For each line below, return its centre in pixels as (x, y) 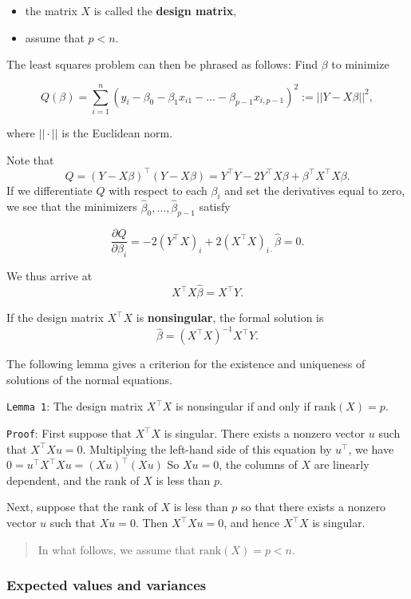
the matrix (51, 10)
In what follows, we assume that (117, 549)
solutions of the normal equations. (89, 379)
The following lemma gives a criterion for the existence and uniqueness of (186, 364)
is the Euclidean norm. (117, 132)
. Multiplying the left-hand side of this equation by (207, 448)
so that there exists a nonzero (314, 507)
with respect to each (158, 190)
